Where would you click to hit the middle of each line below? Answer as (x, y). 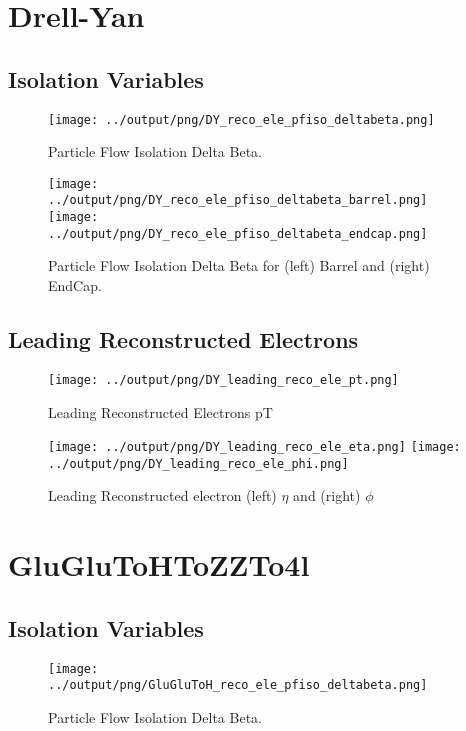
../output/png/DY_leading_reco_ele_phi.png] (198, 463)
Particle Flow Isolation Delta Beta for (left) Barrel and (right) (239, 265)
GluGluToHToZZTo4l (159, 564)
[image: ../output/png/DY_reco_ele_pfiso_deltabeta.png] (241, 119)
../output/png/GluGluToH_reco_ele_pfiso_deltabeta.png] (238, 685)
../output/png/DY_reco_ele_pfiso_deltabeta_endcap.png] (238, 233)
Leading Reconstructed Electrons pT (160, 411)
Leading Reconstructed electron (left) (162, 495)
